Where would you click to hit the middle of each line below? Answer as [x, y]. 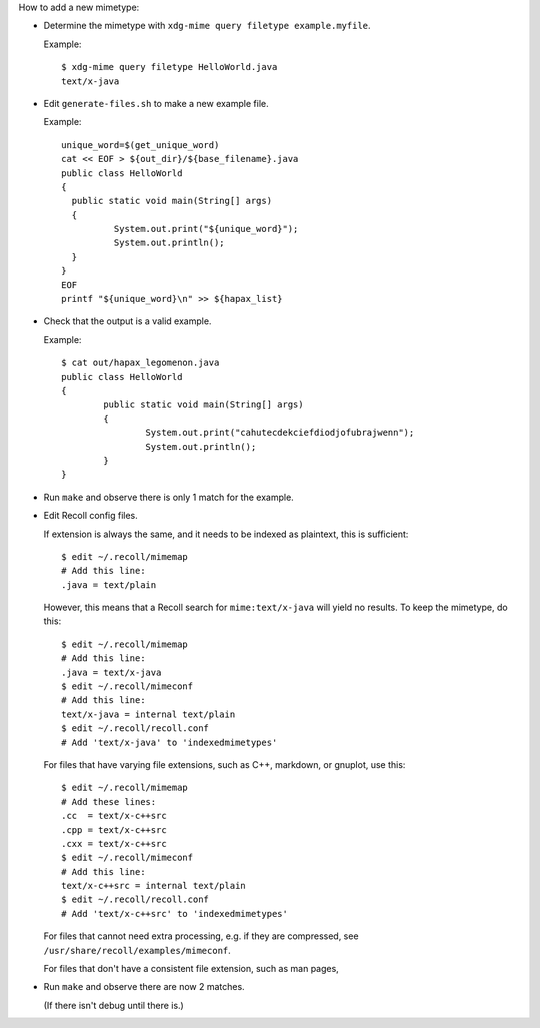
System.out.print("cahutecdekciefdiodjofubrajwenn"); [280, 433]
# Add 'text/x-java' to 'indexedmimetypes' [169, 742]
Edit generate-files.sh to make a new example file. [156, 103]
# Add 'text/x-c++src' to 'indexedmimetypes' [175, 913]
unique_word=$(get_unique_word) [140, 144]
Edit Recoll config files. [91, 516]
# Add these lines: [109, 801]
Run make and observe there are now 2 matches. [144, 987]
